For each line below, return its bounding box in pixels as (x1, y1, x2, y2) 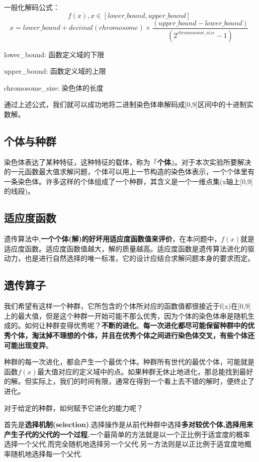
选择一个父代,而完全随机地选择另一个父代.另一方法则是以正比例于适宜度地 (4, 439, 245, 449)
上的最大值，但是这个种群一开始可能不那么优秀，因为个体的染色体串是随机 (4, 310, 248, 321)
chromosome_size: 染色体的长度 (4, 82, 104, 93)
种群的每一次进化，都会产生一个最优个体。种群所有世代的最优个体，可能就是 (4, 356, 255, 367)
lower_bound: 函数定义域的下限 (4, 49, 104, 59)
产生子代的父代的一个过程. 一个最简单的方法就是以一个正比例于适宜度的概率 (4, 429, 250, 439)
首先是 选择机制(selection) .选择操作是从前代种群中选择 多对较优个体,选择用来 (4, 419, 254, 430)
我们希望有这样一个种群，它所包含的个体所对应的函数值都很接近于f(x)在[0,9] (4, 301, 251, 311)
